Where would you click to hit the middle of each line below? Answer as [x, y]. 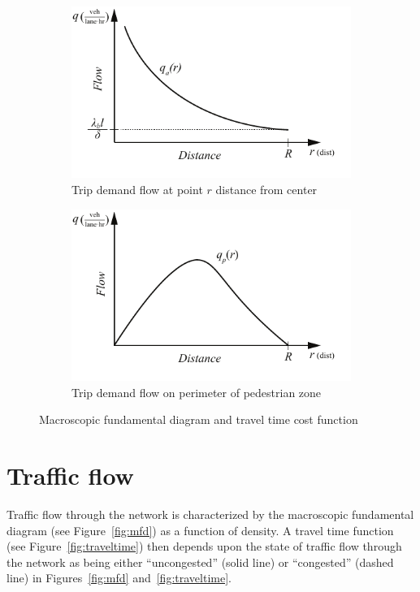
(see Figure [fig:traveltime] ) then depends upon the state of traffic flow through [204, 546]
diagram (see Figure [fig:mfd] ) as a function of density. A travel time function [200, 530]
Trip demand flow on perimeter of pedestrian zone [197, 392]
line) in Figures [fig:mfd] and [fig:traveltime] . [119, 578]
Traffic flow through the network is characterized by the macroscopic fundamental [210, 514]
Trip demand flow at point [137, 190]
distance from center [266, 190]
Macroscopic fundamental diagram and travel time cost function [199, 419]
